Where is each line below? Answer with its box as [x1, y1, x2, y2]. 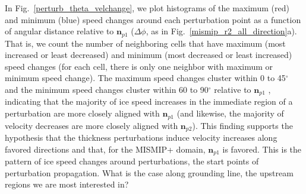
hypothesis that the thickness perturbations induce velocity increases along [5, 131, 277, 143]
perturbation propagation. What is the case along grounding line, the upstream [5, 166, 294, 179]
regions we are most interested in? [5, 178, 129, 190]
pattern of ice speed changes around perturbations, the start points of [5, 155, 259, 167]
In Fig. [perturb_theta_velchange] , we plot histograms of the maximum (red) [5, 2, 289, 14]
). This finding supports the [192, 119, 293, 131]
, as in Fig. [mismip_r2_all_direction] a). [146, 25, 297, 37]
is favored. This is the [222, 143, 302, 155]
